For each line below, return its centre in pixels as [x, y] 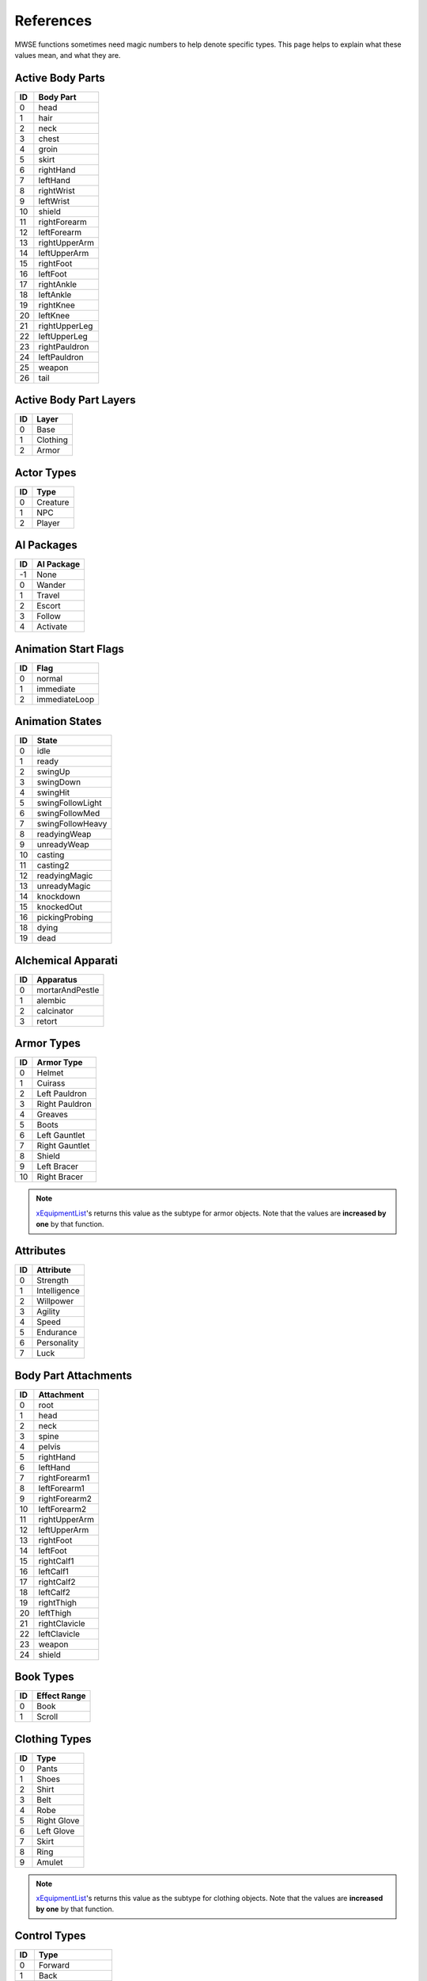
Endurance [57, 1333]
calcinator [55, 1010]
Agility [49, 1311]
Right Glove [58, 1820]
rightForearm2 [65, 1498]
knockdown [59, 897]
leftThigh [55, 1613]
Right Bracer [60, 1177]
